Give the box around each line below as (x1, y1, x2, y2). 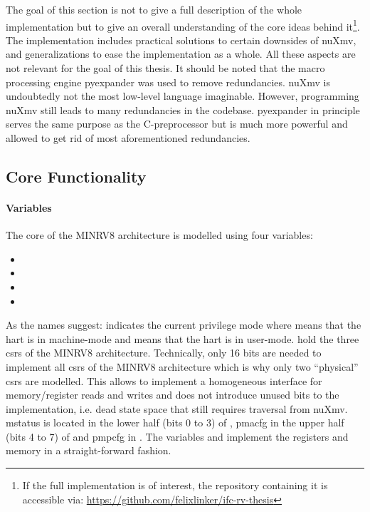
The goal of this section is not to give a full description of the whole (6, 2, 302, 16)
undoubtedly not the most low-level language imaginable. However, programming (6, 88, 359, 103)
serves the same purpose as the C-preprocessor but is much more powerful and (6, 116, 348, 131)
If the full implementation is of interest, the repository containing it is (22, 478, 328, 493)
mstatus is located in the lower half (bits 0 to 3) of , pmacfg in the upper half (6, 415, 344, 430)
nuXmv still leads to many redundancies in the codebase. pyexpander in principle (6, 102, 360, 117)
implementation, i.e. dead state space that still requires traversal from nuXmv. (6, 401, 348, 416)
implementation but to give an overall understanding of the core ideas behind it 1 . (6, 16, 360, 34)
